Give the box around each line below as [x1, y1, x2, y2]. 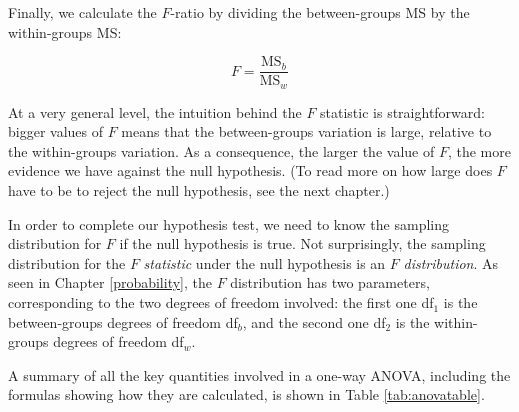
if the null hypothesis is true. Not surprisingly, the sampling [119, 233, 486, 254]
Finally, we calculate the [8, 2, 157, 22]
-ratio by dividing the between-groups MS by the [170, 2, 470, 22]
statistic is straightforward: [320, 101, 485, 122]
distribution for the [8, 252, 126, 273]
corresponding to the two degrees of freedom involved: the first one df [8, 292, 434, 313]
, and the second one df [242, 311, 386, 332]
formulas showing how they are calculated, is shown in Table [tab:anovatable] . [8, 384, 485, 405]
